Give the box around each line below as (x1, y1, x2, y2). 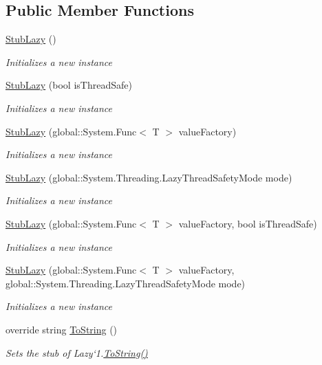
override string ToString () (6, 322, 118, 336)
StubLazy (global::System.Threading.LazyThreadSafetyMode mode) (6, 170, 292, 184)
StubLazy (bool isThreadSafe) (6, 78, 132, 92)
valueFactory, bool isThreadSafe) (178, 216, 317, 230)
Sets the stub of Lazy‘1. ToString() (6, 345, 148, 360)
